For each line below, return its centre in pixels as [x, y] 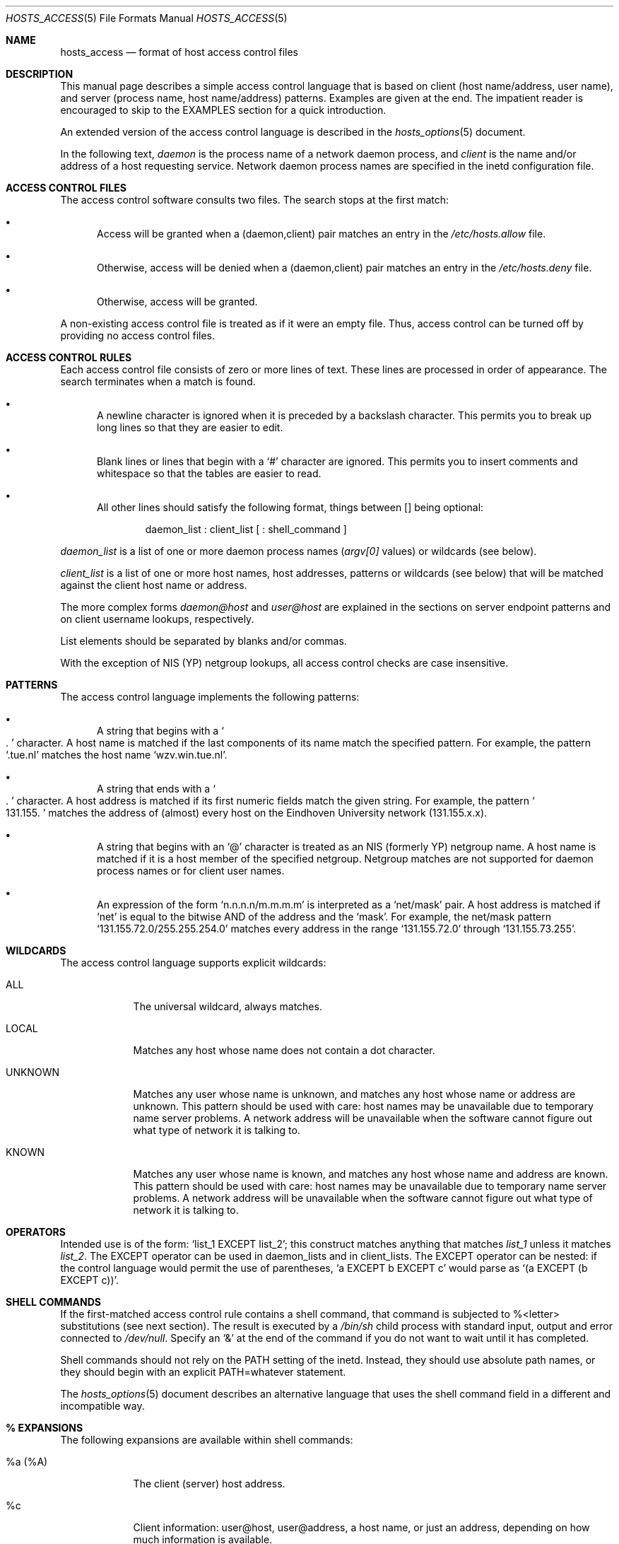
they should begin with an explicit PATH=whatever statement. [203, 1372]
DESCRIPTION [40, 74]
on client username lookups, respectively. [157, 619]
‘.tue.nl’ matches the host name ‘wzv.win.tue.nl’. [117, 755]
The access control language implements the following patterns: [210, 697]
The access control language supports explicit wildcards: [193, 963]
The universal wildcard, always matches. [228, 1006]
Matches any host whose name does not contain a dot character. [284, 1050]
